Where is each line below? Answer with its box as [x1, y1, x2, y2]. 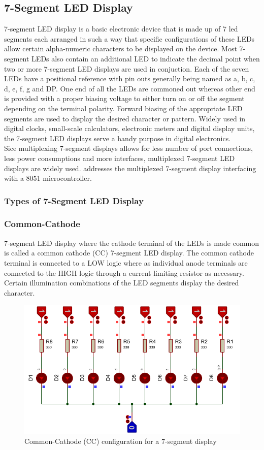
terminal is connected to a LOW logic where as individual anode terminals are [4, 257, 248, 268]
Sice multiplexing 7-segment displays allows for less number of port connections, [4, 143, 253, 153]
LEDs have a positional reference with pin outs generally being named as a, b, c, [4, 73, 255, 84]
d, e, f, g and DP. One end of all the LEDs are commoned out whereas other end [4, 83, 255, 93]
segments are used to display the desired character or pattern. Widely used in [4, 113, 246, 123]
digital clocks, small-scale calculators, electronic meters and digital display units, [4, 123, 255, 134]
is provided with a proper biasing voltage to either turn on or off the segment [4, 93, 245, 104]
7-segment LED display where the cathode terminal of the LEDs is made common [4, 237, 259, 248]
